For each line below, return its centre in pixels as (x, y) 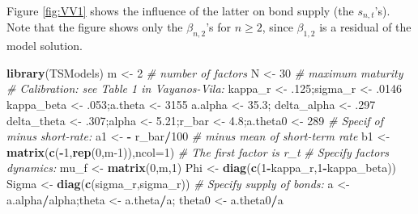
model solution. (45, 46)
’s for (218, 27)
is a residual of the (365, 27)
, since (277, 27)
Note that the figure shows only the (95, 27)
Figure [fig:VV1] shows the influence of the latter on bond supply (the (180, 10)
